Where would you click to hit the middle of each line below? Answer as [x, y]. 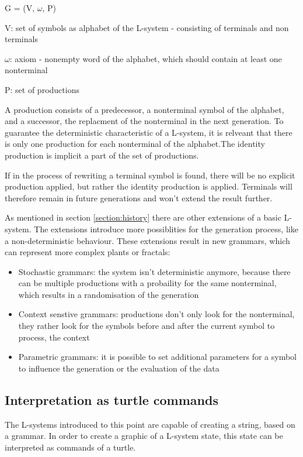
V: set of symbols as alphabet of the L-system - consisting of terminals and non [147, 27]
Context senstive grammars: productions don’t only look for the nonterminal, [156, 314]
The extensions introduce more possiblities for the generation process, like [166, 228]
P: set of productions [42, 89]
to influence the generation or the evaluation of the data [119, 368]
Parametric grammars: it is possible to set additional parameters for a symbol [158, 357]
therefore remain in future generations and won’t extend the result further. [139, 197]
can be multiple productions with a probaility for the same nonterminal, [147, 283]
